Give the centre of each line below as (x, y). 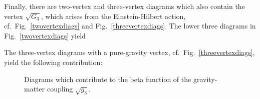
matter (35, 89)
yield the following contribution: (53, 62)
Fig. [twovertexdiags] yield (45, 35)
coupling (60, 89)
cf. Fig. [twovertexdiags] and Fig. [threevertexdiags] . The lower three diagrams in (130, 26)
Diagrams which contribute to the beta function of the (108, 79)
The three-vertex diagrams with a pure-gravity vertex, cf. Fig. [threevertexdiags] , (129, 52)
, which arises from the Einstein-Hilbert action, (113, 16)
